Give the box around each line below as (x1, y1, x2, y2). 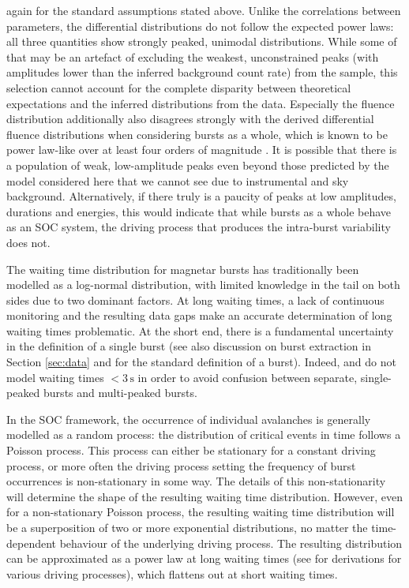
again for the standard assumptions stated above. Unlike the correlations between (6, 2, 401, 18)
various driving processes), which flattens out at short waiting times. (6, 565, 338, 582)
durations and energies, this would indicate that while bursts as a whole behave (6, 203, 392, 219)
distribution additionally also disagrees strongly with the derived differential (6, 110, 374, 127)
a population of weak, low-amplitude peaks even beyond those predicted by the (6, 156, 389, 173)
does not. (6, 234, 51, 250)
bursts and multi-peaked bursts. (43, 384, 197, 401)
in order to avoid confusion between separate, (137, 369, 358, 385)
